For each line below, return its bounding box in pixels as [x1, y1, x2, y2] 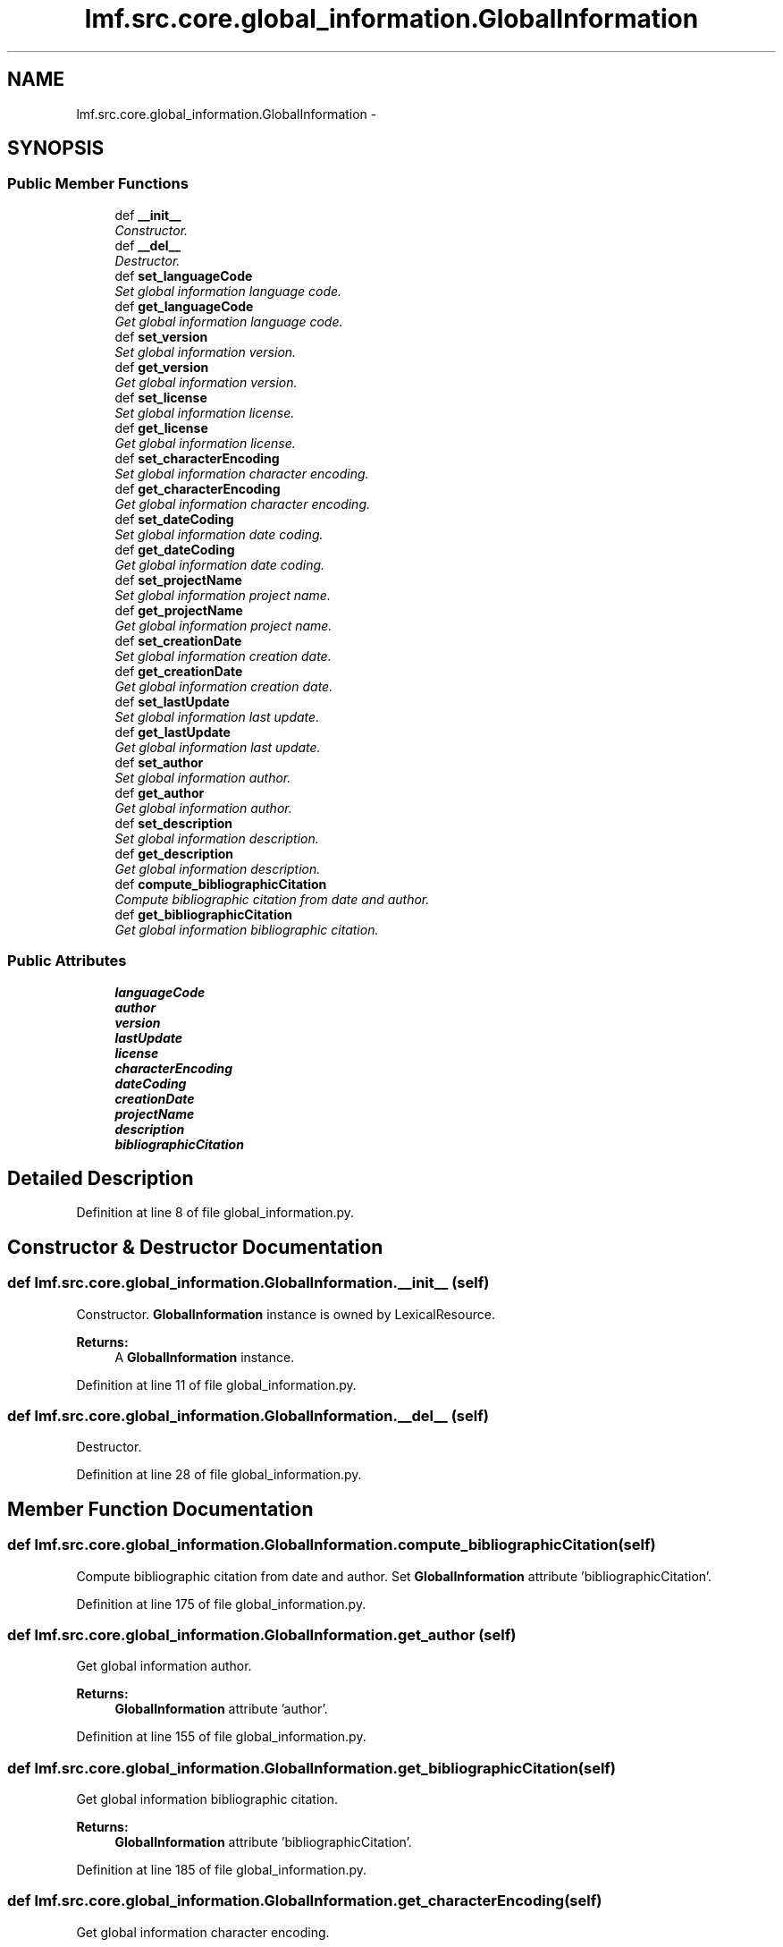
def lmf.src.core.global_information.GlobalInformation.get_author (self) [7, 1625, 517, 1644]
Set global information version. [114, 343, 297, 360]
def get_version [114, 359, 209, 375]
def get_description [114, 845, 234, 861]
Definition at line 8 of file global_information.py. [76, 1205, 355, 1221]
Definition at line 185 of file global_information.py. [76, 1862, 367, 1878]
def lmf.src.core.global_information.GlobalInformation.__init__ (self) [7, 1274, 490, 1292]
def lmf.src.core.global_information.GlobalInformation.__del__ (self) [7, 1407, 489, 1425]
